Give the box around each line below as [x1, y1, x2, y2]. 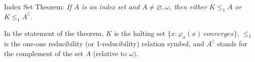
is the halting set [114, 28, 166, 38]
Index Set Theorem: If [4, 1, 72, 11]
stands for [217, 38, 248, 49]
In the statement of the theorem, [4, 28, 104, 38]
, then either [169, 1, 207, 11]
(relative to [93, 48, 127, 58]
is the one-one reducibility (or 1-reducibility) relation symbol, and [4, 38, 204, 49]
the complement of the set [4, 48, 84, 58]
